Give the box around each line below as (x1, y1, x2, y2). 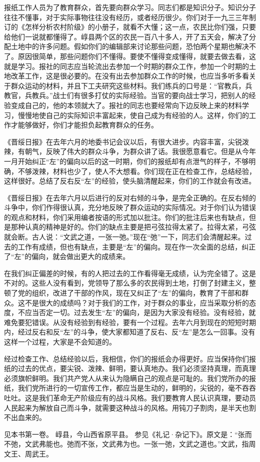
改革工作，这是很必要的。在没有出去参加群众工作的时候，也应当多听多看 (10, 70, 249, 81)
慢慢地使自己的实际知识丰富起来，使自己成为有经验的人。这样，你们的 (17, 109, 249, 120)
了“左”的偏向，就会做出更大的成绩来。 (4, 251, 130, 261)
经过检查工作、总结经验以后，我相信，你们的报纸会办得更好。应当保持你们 (4, 353, 249, 363)
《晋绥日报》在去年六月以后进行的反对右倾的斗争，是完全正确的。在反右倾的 (4, 192, 256, 202)
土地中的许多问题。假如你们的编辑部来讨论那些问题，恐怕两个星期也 (10, 41, 235, 51)
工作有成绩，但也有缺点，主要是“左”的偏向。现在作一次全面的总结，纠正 (17, 241, 256, 251)
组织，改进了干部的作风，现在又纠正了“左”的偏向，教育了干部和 (31, 287, 242, 298)
